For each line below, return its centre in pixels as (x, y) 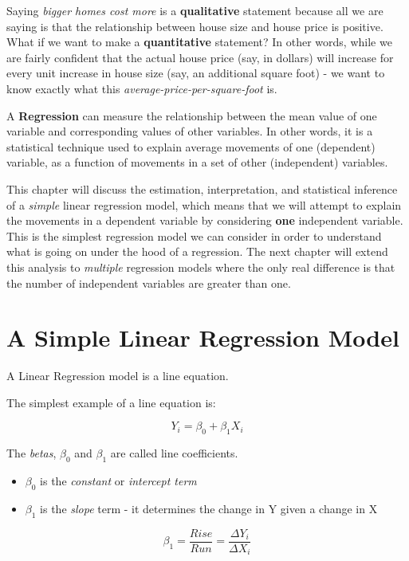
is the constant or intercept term (118, 481)
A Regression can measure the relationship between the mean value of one (192, 115)
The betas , (31, 453)
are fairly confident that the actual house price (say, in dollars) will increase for (200, 57)
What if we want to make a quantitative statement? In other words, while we (199, 42)
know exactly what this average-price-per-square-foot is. (142, 88)
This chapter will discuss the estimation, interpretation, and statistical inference (202, 188)
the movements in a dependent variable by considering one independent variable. (205, 220)
